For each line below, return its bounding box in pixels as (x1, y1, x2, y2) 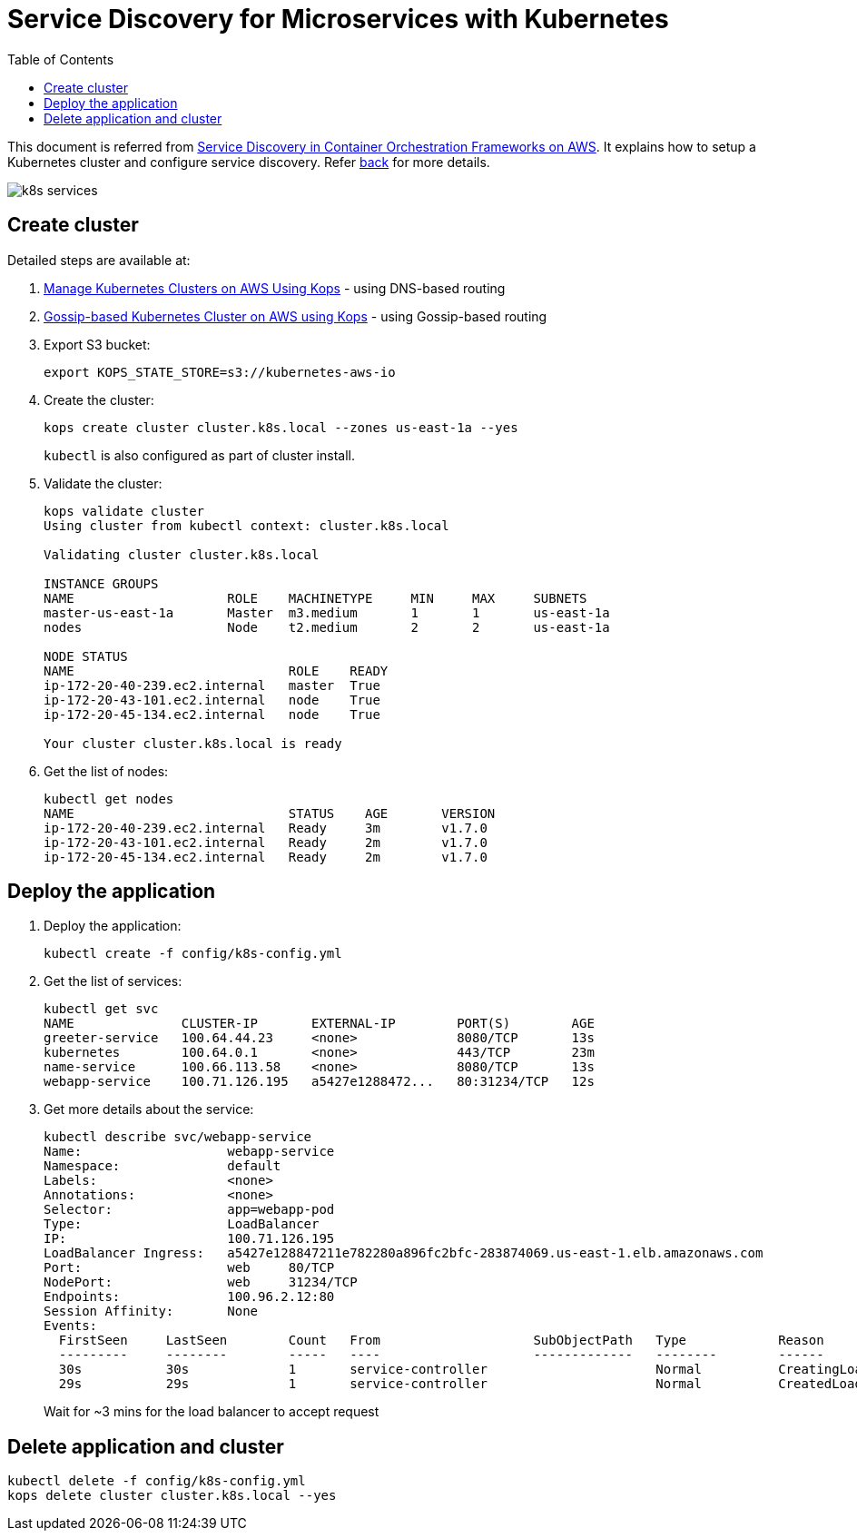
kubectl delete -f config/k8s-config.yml (7, 1474, 306, 1489)
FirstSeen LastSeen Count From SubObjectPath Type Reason (58, 1333, 824, 1348)
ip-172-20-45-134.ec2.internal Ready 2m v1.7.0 (44, 849, 488, 864)
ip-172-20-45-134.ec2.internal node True (44, 706, 380, 722)
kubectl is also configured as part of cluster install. (44, 447, 355, 463)
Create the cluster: (44, 391, 154, 408)
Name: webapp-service (44, 1144, 335, 1159)
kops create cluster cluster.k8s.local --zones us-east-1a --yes (44, 419, 518, 435)
